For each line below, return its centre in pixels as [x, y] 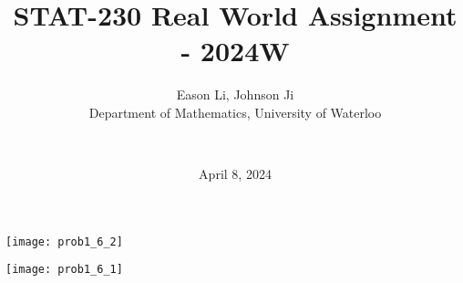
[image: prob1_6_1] [64, 270]
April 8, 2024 [235, 174]
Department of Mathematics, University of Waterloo [235, 112]
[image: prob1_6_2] [64, 241]
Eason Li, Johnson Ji [235, 94]
